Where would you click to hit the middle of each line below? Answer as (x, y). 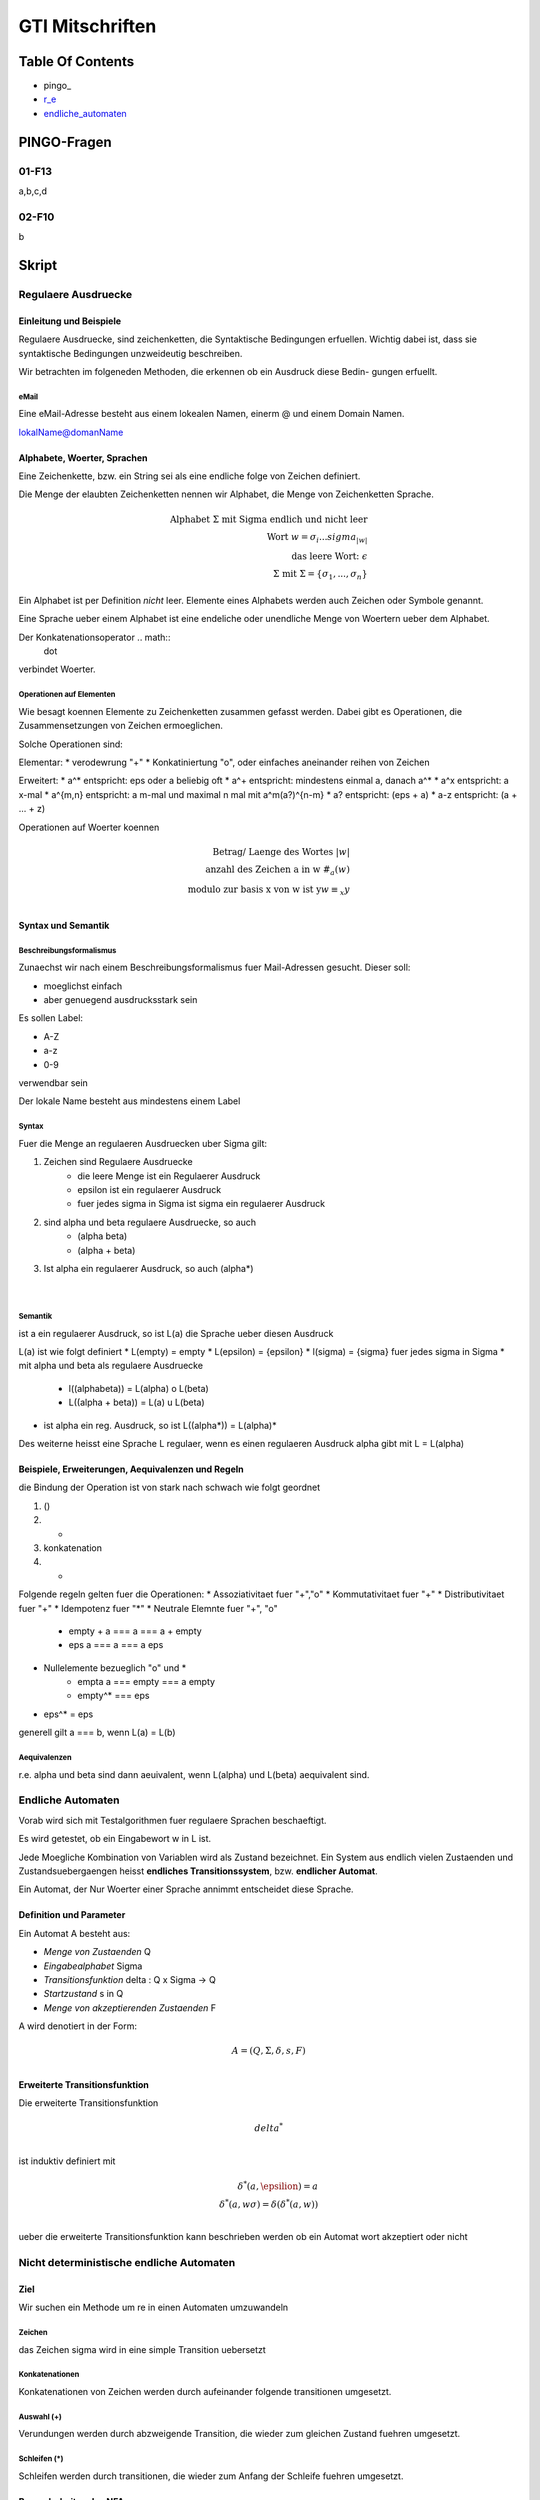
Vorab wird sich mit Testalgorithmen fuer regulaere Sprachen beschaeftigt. (172, 1820)
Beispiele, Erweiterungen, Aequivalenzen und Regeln (131, 1469)
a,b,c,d (33, 191)
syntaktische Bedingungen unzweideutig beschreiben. (130, 353)
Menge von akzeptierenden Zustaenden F (130, 2007)
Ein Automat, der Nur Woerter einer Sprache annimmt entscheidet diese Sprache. (186, 1889)
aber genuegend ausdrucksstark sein (120, 1000)
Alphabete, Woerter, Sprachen (83, 457)
